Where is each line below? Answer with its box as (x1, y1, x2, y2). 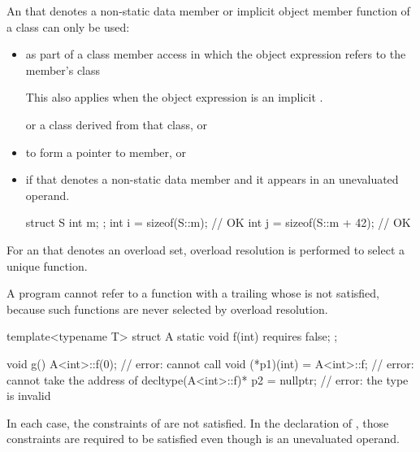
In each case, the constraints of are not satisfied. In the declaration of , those (6, 414, 389, 431)
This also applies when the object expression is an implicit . (25, 89, 323, 106)
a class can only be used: (6, 18, 130, 35)
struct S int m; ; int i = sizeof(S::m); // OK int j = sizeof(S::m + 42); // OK (25, 214, 411, 231)
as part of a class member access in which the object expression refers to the (25, 46, 406, 63)
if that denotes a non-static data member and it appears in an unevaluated (25, 171, 399, 188)
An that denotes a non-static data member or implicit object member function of (6, 2, 410, 19)
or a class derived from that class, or (25, 115, 208, 133)
